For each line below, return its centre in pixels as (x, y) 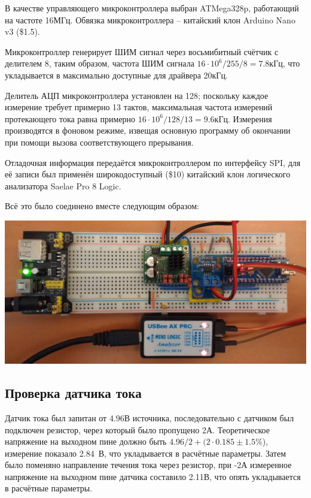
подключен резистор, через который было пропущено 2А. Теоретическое (137, 429)
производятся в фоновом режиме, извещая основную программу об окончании (148, 130)
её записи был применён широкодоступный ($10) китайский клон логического (148, 174)
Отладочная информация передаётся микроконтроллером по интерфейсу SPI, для (153, 162)
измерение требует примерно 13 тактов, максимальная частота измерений (139, 107)
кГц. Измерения (243, 118)
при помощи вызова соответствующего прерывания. (99, 142)
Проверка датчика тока (73, 393)
